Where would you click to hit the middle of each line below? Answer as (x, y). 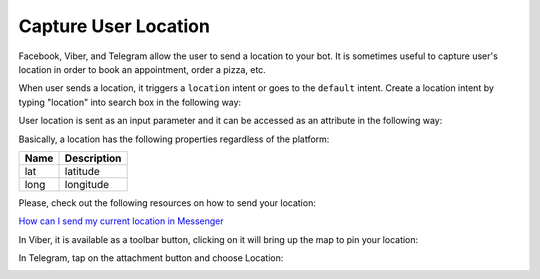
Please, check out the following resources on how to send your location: (167, 202)
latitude (82, 171)
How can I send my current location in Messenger (121, 221)
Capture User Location (114, 26)
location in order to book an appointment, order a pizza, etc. (142, 69)
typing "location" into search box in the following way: (130, 102)
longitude (87, 184)
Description (93, 158)
